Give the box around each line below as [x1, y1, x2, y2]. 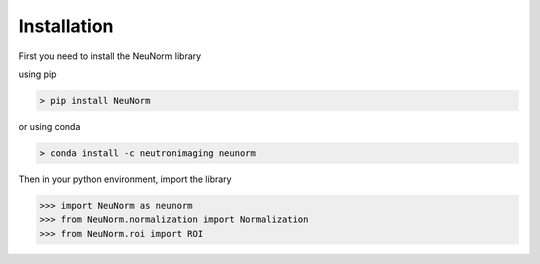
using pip [18, 68, 57, 80]
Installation [18, 15, 114, 37]
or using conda [18, 120, 81, 132]
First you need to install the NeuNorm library [18, 50, 202, 62]
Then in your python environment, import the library [18, 173, 232, 185]
